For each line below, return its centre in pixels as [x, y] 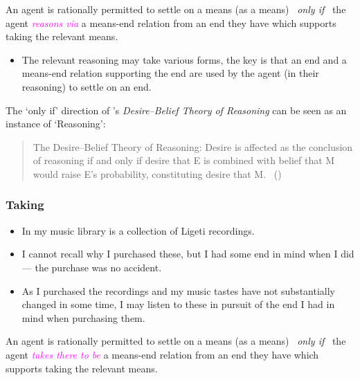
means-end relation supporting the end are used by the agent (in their [170, 73]
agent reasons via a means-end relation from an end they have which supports [171, 22]
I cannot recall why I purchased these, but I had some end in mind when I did [188, 254]
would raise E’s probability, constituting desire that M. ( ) [157, 173]
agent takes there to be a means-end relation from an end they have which [162, 354]
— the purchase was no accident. [92, 267]
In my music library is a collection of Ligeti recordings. [138, 230]
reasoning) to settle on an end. [87, 86]
